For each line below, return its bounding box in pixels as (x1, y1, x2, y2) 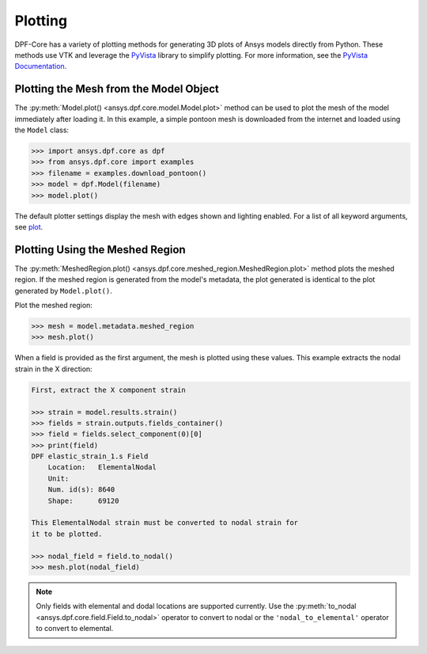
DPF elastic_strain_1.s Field (31, 452, 149, 461)
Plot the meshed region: (14, 301, 93, 310)
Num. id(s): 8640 (47, 485, 115, 494)
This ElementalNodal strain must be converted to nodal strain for (31, 519, 299, 527)
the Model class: (14, 125, 70, 135)
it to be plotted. (31, 529, 103, 538)
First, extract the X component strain (31, 385, 186, 394)
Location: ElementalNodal (47, 463, 157, 472)
